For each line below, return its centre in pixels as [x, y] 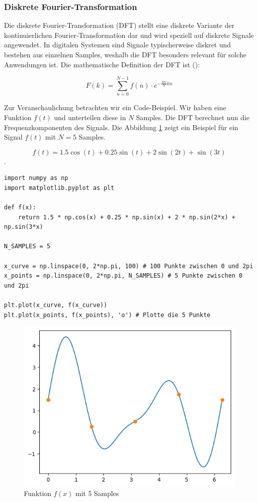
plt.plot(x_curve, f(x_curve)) [56, 305]
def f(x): [20, 208]
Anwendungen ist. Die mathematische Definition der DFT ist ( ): [102, 64]
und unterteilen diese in [90, 117]
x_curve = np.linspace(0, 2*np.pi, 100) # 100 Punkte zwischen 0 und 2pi [129, 266]
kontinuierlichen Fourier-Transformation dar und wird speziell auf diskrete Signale [129, 35]
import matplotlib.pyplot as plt [59, 188]
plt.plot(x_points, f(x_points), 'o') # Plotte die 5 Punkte [107, 315]
